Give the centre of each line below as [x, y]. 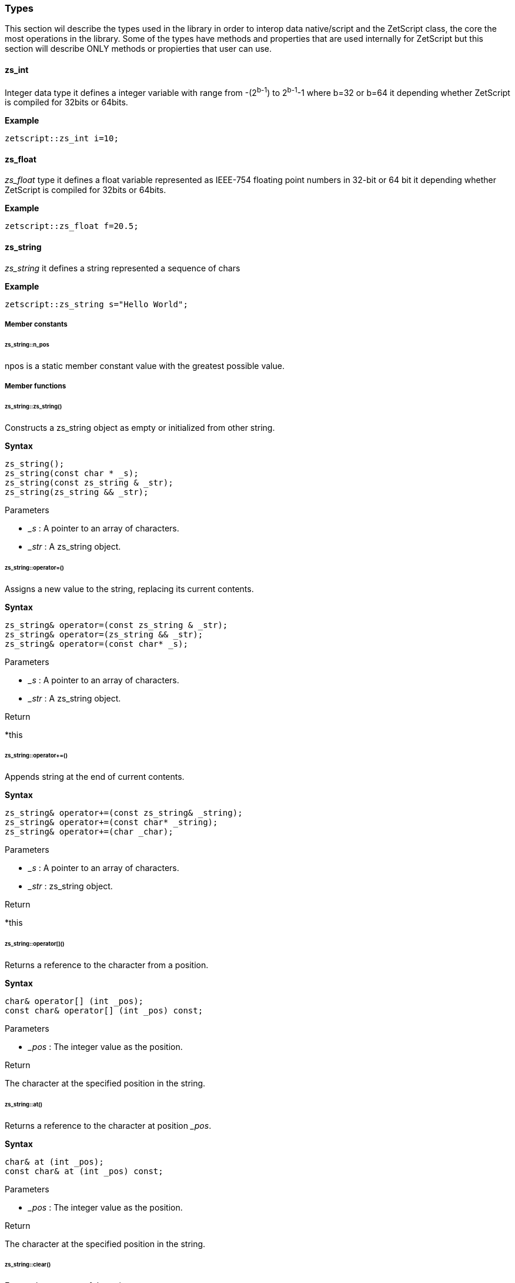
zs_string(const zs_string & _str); [89, 482]
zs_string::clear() [28, 1265]
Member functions [36, 386]
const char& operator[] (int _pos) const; [104, 1010]
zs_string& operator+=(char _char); [89, 832]
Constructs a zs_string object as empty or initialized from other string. [140, 427]
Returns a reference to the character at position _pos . [108, 1125]
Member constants [36, 325]
